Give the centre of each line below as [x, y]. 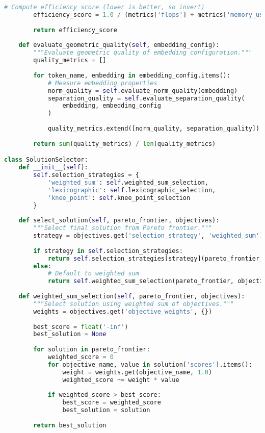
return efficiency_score [75, 30]
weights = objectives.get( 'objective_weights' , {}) [123, 311]
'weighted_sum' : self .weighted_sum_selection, [128, 182]
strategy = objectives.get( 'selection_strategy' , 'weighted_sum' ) [148, 236]
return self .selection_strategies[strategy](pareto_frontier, [155, 258]
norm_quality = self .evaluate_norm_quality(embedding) [143, 91]
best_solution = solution [106, 410]
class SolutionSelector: [46, 160]
